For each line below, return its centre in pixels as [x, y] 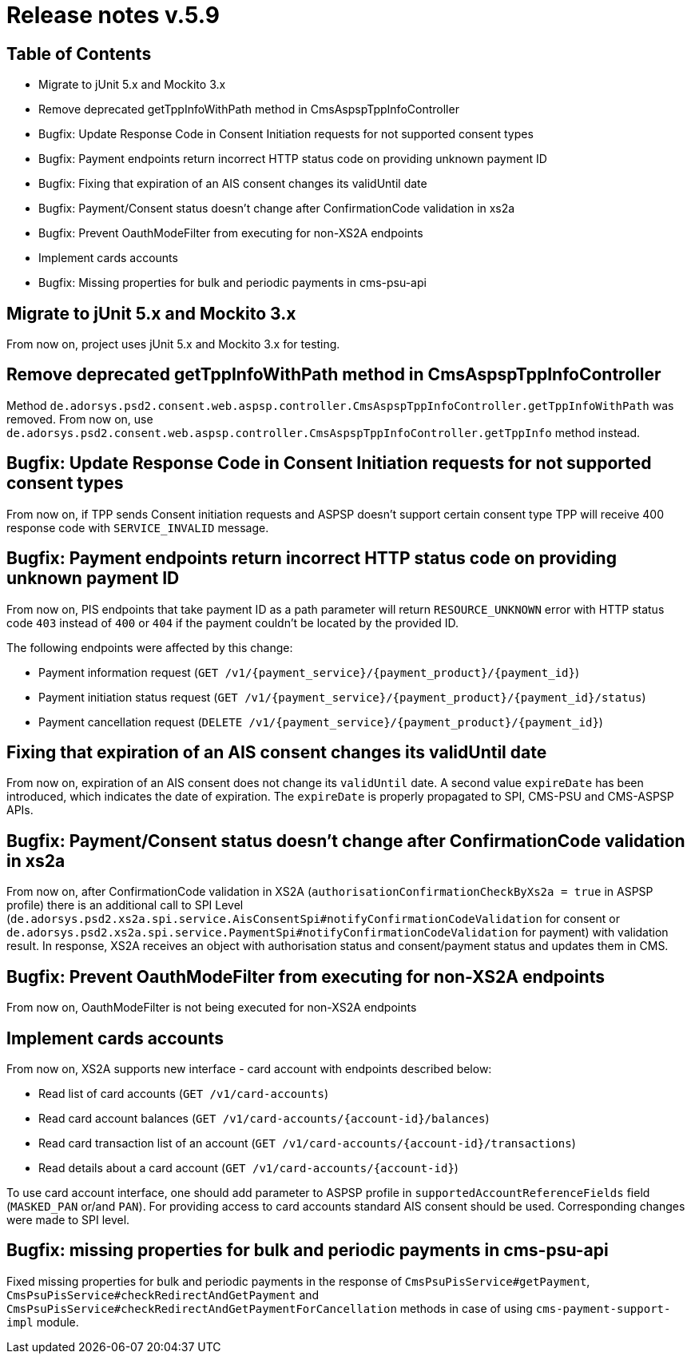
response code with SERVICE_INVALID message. [138, 527]
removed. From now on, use [80, 419]
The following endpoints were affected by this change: [150, 647]
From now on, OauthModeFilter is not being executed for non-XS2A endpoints [212, 1008]
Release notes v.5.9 [113, 15]
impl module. [43, 1322]
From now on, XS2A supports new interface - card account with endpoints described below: [249, 1068]
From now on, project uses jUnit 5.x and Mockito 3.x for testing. [173, 344]
